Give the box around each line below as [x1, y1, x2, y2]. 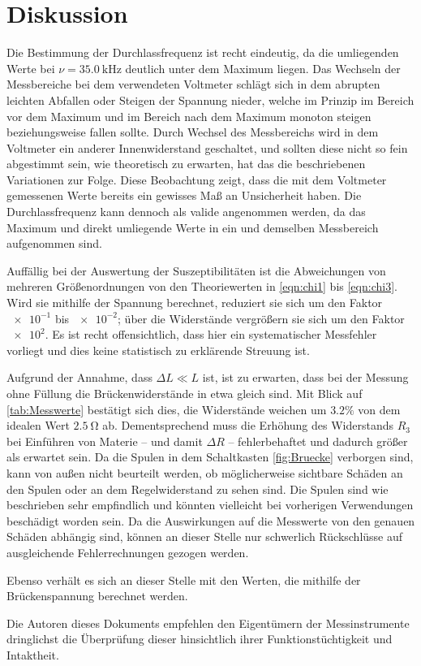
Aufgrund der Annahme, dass [6, 369, 153, 386]
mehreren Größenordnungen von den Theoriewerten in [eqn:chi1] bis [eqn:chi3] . [6, 278, 397, 295]
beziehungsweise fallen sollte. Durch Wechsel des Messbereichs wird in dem [6, 123, 379, 141]
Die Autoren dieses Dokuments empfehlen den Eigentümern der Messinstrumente [6, 614, 410, 631]
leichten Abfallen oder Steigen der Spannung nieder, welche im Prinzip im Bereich [6, 91, 415, 108]
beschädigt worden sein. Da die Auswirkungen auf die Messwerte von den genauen [6, 512, 415, 529]
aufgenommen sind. [6, 235, 102, 252]
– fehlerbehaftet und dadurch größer [228, 432, 408, 449]
